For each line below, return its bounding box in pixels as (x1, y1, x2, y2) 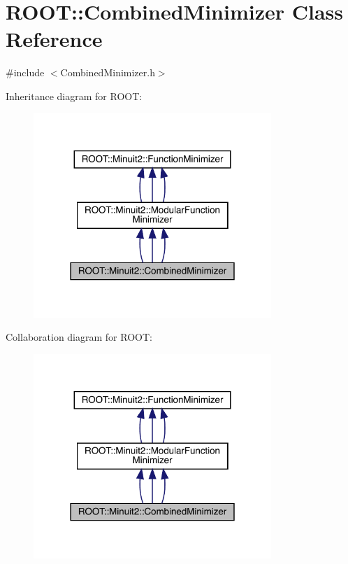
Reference (6, 24, 103, 53)
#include (6, 65, 45, 80)
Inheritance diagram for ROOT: (6, 88, 143, 103)
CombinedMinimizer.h (60, 65, 155, 80)
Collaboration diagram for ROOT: (6, 330, 152, 344)
